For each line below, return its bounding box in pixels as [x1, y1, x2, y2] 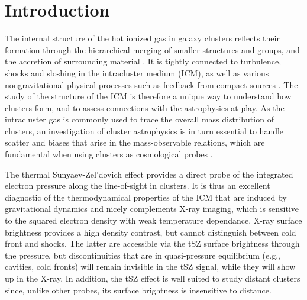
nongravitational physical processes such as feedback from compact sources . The [5, 78, 298, 91]
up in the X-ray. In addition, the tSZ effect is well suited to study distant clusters [5, 272, 300, 284]
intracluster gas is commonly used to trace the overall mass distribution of [5, 113, 274, 125]
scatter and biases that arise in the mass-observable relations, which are [5, 136, 265, 149]
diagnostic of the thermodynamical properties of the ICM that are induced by [5, 191, 287, 203]
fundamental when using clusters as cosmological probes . [5, 148, 213, 160]
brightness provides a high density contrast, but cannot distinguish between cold [5, 225, 296, 238]
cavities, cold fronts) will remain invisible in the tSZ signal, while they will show [5, 260, 296, 273]
